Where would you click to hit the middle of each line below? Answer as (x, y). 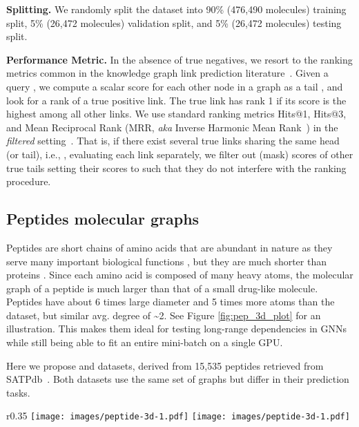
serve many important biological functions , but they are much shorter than (167, 261)
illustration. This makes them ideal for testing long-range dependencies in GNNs (177, 329)
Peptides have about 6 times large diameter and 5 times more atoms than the (171, 302)
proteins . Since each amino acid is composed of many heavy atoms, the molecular (180, 275)
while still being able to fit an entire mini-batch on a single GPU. (145, 342)
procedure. (29, 181)
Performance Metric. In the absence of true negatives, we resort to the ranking (179, 59)
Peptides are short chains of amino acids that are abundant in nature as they (169, 247)
